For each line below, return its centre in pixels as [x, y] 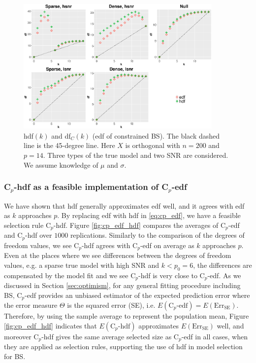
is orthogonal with [153, 145]
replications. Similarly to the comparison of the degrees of [157, 235]
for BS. [15, 356]
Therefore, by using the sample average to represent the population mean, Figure [127, 316]
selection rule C [27, 225]
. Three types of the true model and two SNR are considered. [136, 155]
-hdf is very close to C [172, 275]
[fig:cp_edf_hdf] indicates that [50, 325]
